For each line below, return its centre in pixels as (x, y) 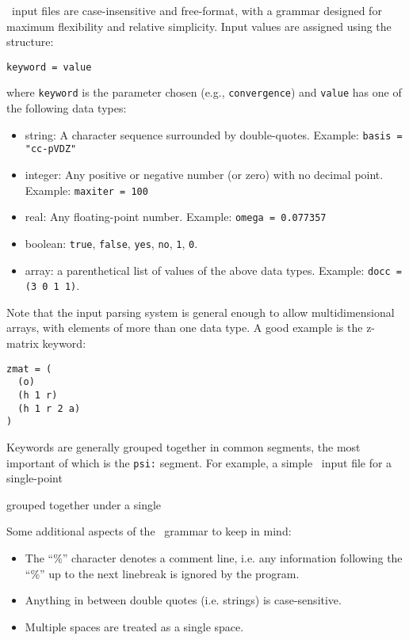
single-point (34, 478)
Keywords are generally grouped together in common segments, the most (183, 446)
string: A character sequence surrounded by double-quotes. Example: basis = (214, 134)
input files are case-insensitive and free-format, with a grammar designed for (197, 10)
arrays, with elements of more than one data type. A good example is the (185, 328)
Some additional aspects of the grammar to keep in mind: (149, 531)
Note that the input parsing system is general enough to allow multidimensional (201, 312)
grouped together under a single (84, 504)
